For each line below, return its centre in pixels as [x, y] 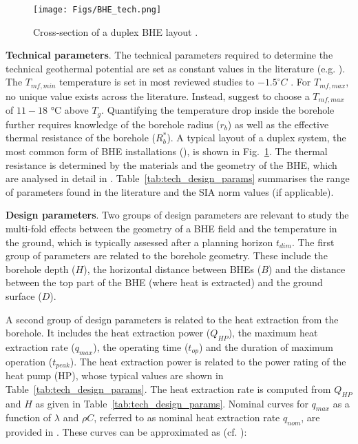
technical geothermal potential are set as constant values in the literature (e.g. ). [176, 68]
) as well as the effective [278, 124]
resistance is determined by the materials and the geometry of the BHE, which [171, 164]
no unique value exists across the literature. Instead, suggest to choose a [158, 95]
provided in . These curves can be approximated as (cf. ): [126, 432]
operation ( [29, 361]
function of [29, 417]
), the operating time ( [141, 346]
